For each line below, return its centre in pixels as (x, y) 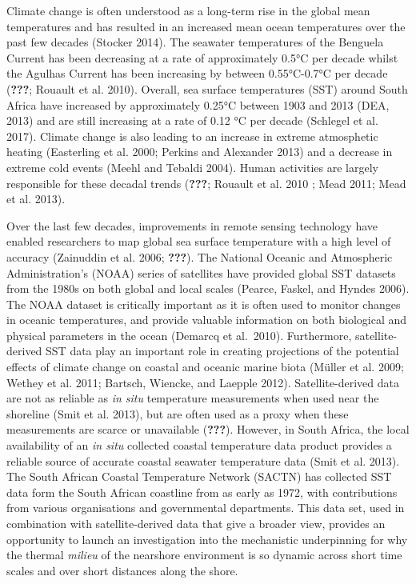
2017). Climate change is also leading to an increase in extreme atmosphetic (192, 136)
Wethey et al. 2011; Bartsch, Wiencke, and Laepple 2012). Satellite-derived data (203, 382)
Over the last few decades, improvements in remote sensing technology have (192, 225)
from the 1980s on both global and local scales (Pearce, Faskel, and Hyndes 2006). (208, 288)
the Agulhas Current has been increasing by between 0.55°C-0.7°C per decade (197, 73)
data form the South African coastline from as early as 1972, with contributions (202, 492)
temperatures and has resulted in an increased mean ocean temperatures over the (206, 26)
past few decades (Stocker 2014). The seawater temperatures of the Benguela (195, 42)
